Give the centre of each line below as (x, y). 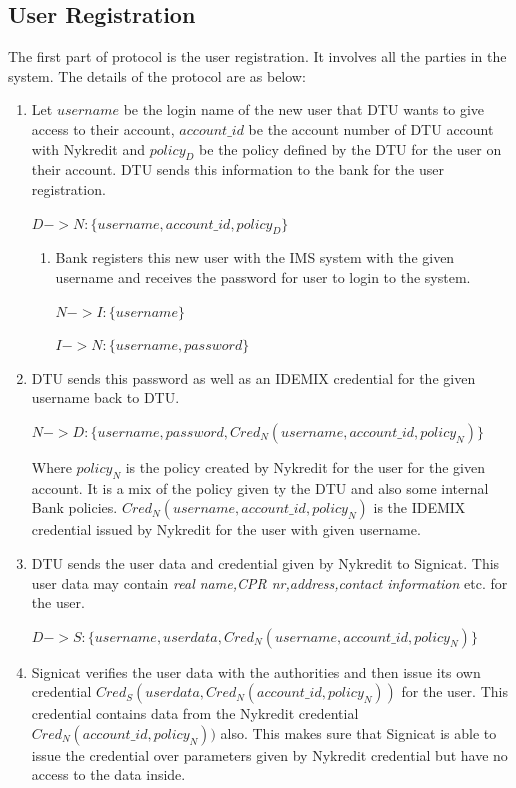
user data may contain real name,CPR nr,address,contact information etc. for (269, 582)
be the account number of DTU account (371, 128)
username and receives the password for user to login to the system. (263, 276)
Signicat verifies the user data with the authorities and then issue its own (256, 671)
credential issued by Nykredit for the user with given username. (226, 529)
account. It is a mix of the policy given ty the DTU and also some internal (260, 487)
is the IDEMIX (419, 507)
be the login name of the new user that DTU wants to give (304, 109)
